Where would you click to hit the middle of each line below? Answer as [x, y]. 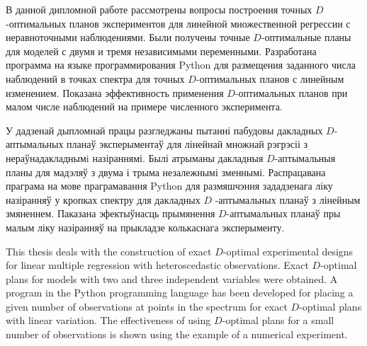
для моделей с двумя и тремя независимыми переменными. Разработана [161, 51]
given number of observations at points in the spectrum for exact [147, 306]
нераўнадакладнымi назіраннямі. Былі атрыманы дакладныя [135, 157]
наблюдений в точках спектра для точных [95, 78]
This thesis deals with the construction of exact [109, 251]
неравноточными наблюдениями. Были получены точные [128, 37]
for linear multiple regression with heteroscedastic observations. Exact [157, 265]
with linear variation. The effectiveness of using [108, 320]
